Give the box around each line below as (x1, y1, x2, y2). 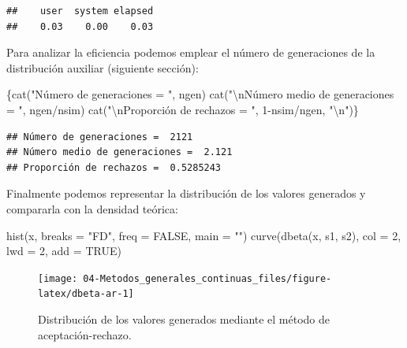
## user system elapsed (6, 6, 154, 17)
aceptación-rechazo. (38, 326, 132, 342)
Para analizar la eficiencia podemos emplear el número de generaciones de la (6, 44, 375, 61)
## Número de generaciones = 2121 (6, 131, 193, 143)
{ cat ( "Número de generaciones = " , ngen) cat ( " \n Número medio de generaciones (6, 86, 394, 102)
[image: (38, 272, 78, 284)
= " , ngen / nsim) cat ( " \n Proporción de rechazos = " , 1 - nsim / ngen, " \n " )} (6, 101, 359, 117)
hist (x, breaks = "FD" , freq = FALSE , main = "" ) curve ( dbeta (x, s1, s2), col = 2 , (6, 227, 401, 243)
